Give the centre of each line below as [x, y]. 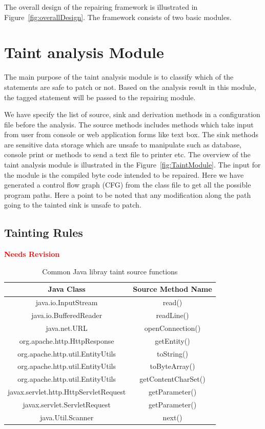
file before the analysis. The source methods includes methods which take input [129, 124]
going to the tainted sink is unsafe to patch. [73, 205]
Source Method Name [172, 289]
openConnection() [172, 328]
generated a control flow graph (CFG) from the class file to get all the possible [128, 185]
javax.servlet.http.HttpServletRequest [67, 392]
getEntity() [172, 340]
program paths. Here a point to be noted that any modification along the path [128, 194]
